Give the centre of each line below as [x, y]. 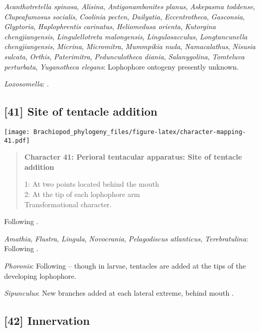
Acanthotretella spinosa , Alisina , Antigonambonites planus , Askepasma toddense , [130, 6]
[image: [17, 132]
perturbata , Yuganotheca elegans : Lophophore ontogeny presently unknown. [122, 66]
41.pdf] [17, 140]
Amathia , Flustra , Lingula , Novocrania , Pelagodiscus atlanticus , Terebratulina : [126, 238]
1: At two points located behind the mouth [92, 184]
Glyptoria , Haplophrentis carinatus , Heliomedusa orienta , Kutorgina [110, 26]
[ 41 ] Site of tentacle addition [81, 111]
